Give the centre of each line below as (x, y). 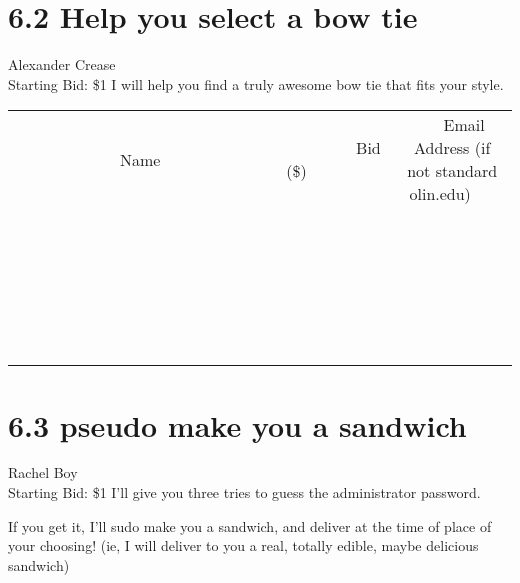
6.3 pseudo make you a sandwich (237, 424)
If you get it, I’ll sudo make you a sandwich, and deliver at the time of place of (250, 525)
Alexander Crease (62, 64)
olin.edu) (440, 194)
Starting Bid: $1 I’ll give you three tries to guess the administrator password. (244, 492)
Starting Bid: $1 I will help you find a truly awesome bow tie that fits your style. (256, 83)
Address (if (452, 148)
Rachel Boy (43, 472)
